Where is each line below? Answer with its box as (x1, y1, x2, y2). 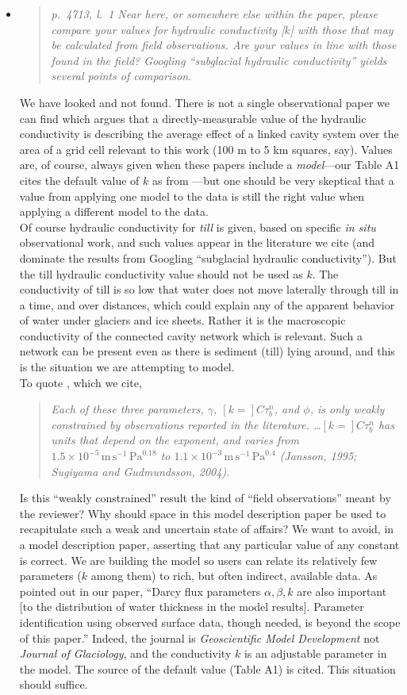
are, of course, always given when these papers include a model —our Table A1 (19, 156, 400, 173)
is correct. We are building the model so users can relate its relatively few (19, 551, 378, 568)
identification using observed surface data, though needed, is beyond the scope (19, 613, 401, 630)
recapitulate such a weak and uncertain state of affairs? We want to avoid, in (19, 520, 394, 537)
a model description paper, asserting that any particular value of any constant (19, 536, 400, 552)
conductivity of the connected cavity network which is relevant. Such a (19, 327, 363, 344)
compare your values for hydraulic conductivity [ (51, 21, 285, 37)
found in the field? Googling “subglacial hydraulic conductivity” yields (51, 52, 387, 68)
